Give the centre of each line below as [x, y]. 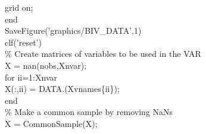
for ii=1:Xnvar [31, 77]
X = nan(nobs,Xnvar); [46, 65]
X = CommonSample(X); [51, 123]
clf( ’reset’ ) [23, 42]
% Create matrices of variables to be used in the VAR [103, 54]
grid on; [19, 7]
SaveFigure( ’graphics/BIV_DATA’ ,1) [73, 31]
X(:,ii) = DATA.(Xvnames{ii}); [62, 89]
